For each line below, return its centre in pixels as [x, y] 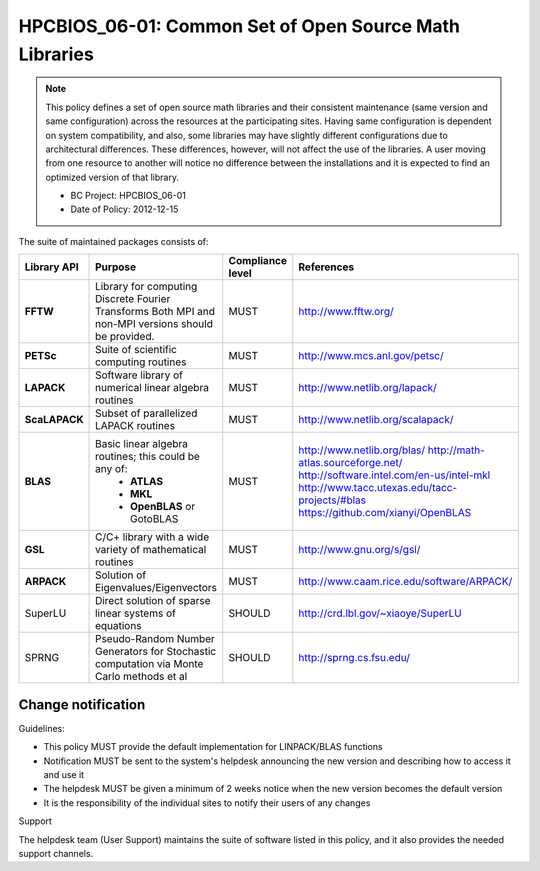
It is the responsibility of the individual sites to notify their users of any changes [207, 802]
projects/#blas [332, 500]
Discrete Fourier [133, 299]
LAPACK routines [135, 426]
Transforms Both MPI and [155, 312]
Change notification [82, 704]
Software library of [139, 375]
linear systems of [136, 613]
